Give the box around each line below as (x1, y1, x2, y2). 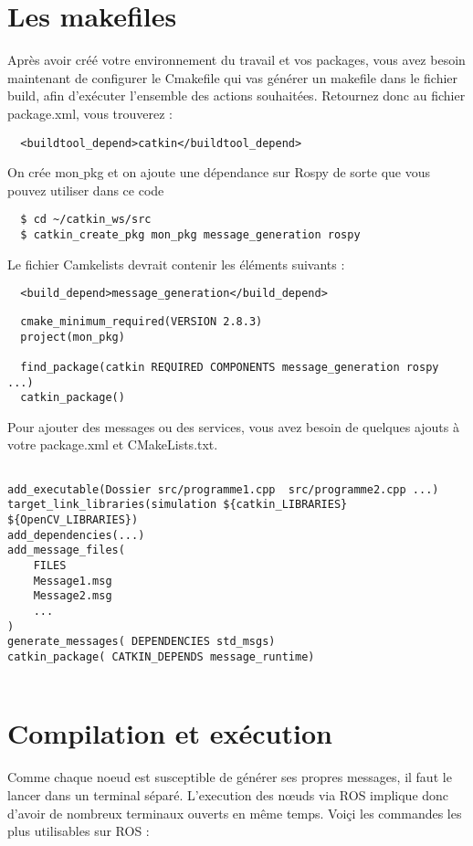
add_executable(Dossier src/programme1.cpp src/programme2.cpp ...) (7, 482, 439, 496)
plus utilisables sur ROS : (7, 821, 150, 841)
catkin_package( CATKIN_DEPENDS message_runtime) (7, 650, 315, 663)
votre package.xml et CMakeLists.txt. (7, 435, 218, 454)
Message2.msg (33, 589, 112, 603)
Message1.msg (33, 574, 112, 587)
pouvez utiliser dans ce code (7, 180, 164, 199)
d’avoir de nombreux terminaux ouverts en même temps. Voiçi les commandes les (7, 803, 462, 822)
